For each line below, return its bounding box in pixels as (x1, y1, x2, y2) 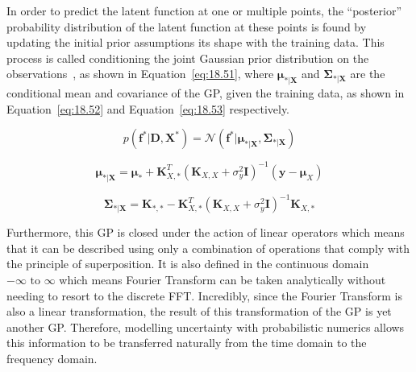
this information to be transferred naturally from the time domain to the (6, 334, 367, 351)
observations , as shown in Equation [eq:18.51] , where (6, 65, 274, 82)
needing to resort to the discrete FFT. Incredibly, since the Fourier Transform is (6, 287, 402, 304)
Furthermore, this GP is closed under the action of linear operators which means (6, 224, 405, 241)
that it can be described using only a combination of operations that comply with (6, 239, 410, 256)
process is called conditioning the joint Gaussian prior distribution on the (6, 49, 369, 66)
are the (350, 65, 385, 82)
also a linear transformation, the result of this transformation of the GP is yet (6, 303, 392, 320)
